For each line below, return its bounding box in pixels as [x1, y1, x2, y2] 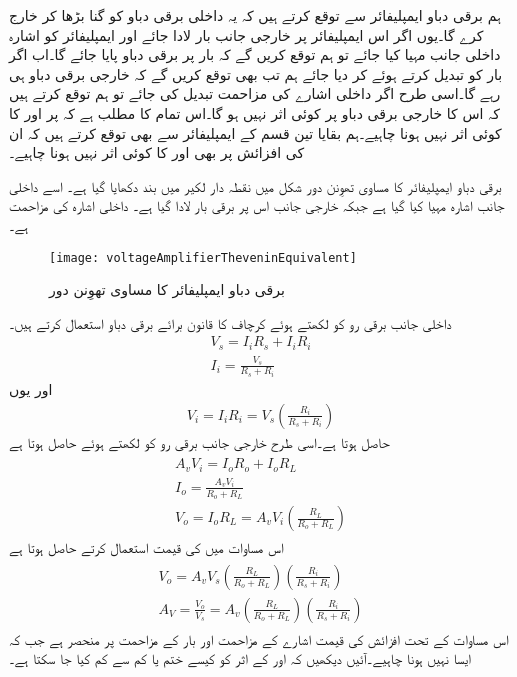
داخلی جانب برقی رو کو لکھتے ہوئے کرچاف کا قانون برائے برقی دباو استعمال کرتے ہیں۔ [9, 312, 452, 333]
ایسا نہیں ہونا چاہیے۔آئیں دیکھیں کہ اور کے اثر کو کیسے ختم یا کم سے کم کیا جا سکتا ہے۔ [9, 648, 472, 669]
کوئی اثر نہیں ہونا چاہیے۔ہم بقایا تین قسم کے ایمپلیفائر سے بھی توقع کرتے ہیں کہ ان [9, 122, 502, 143]
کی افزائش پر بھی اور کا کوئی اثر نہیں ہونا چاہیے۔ [9, 142, 305, 163]
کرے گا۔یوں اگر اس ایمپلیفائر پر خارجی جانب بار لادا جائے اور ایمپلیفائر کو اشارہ [9, 24, 484, 45]
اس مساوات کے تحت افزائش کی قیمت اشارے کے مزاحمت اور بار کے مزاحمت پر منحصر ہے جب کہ [9, 628, 509, 649]
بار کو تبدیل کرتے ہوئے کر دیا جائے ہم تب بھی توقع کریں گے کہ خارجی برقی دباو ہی [9, 63, 503, 84]
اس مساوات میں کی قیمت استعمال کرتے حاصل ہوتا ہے [9, 537, 284, 558]
